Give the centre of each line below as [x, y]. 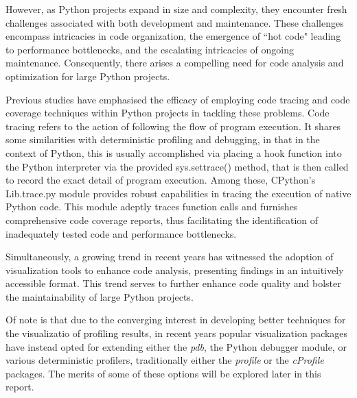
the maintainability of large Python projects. [100, 296]
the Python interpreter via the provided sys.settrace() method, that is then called [177, 166]
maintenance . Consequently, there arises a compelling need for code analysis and [175, 63]
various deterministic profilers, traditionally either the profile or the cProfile [165, 360]
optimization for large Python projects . [88, 76]
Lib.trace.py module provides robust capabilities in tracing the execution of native [178, 193]
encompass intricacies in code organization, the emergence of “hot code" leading [173, 36]
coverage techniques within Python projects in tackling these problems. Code [168, 113]
